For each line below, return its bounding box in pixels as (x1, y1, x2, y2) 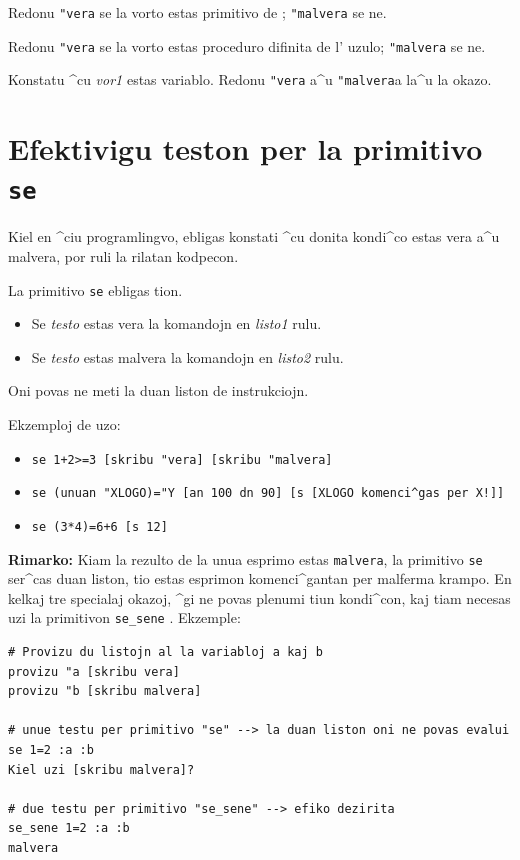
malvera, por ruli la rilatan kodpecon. (8, 246, 239, 266)
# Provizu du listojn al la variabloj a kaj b (8, 645, 323, 660)
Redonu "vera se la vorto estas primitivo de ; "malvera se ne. (8, 2, 387, 22)
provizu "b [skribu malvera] (8, 684, 202, 699)
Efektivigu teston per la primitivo (8, 128, 483, 169)
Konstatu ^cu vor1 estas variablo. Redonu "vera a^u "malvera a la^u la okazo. (8, 69, 492, 90)
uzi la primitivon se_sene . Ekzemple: (8, 607, 241, 628)
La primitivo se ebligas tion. (8, 279, 183, 300)
